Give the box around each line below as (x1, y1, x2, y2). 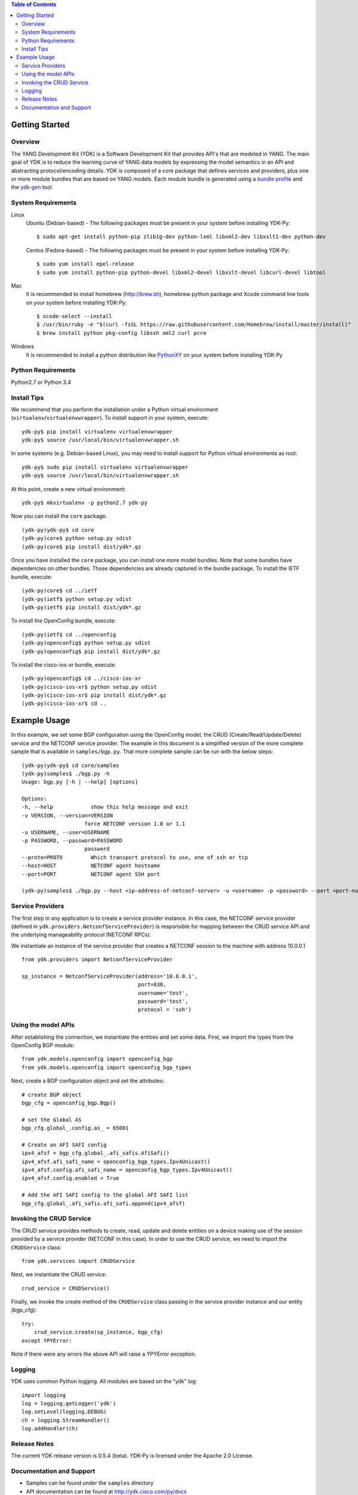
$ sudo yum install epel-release (36, 261, 134, 267)
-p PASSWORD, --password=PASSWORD (21, 837, 122, 844)
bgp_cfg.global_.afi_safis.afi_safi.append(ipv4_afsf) (21, 1200, 186, 1207)
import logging (21, 1392, 66, 1399)
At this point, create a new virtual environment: (11, 485, 126, 493)
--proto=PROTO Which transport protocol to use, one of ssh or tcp (21, 854, 248, 861)
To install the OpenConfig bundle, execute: (11, 617, 116, 624)
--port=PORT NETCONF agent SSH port (21, 871, 161, 877)
